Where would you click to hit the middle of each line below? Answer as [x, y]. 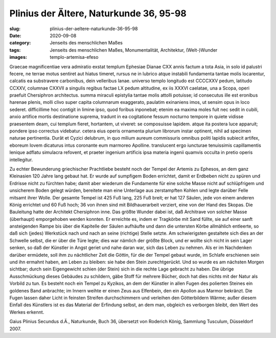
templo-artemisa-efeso [74, 57]
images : [18, 57]
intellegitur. [21, 160]
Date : [15, 35]
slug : [15, 29]
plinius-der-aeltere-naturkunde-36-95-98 [94, 29]
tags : [15, 50]
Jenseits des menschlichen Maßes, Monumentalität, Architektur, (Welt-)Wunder [134, 50]
